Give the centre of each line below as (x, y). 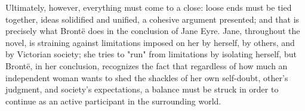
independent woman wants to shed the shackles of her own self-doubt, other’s (147, 77)
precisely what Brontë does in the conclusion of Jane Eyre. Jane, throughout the (153, 31)
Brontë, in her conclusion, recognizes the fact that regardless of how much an (147, 65)
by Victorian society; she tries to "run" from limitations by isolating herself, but (151, 54)
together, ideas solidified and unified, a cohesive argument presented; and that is (152, 19)
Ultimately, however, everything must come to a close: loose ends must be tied (149, 7)
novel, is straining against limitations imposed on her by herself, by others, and (150, 42)
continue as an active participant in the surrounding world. (113, 101)
